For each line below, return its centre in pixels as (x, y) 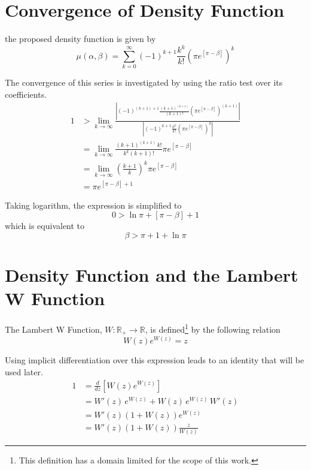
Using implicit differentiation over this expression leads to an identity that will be (155, 360)
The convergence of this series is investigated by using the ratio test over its (144, 82)
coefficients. (26, 94)
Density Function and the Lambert (152, 275)
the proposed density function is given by (80, 39)
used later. (24, 371)
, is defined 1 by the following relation (213, 328)
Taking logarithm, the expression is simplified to (93, 205)
